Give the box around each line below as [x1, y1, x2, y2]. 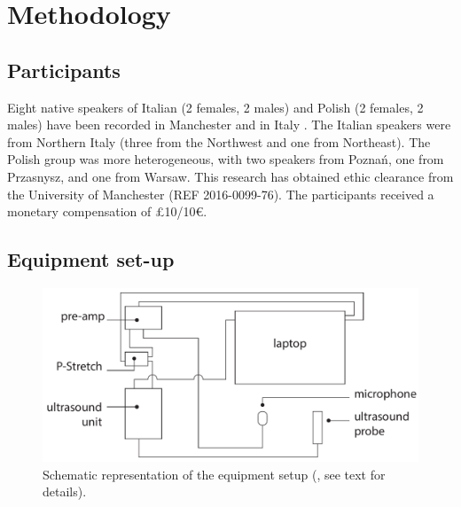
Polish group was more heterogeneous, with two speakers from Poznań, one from [7, 150, 444, 168]
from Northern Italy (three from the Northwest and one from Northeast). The [7, 132, 431, 151]
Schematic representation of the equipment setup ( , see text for [43, 464, 386, 483]
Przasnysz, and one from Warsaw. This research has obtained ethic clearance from [7, 167, 454, 185]
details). [43, 482, 87, 501]
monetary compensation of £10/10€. [7, 202, 207, 221]
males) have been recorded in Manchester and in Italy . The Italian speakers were [7, 115, 451, 134]
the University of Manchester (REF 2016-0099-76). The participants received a [7, 184, 434, 203]
